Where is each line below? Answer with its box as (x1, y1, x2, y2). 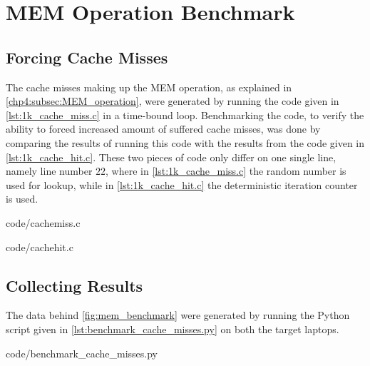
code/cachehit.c (6, 239, 73, 254)
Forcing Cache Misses (6, 46, 168, 68)
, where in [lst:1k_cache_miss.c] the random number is (106, 163, 346, 178)
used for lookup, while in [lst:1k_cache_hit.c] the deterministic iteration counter (6, 177, 358, 192)
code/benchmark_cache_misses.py (6, 345, 158, 360)
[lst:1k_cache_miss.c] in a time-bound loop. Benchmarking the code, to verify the (6, 107, 364, 122)
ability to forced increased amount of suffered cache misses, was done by (6, 121, 321, 136)
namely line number (6, 163, 93, 178)
